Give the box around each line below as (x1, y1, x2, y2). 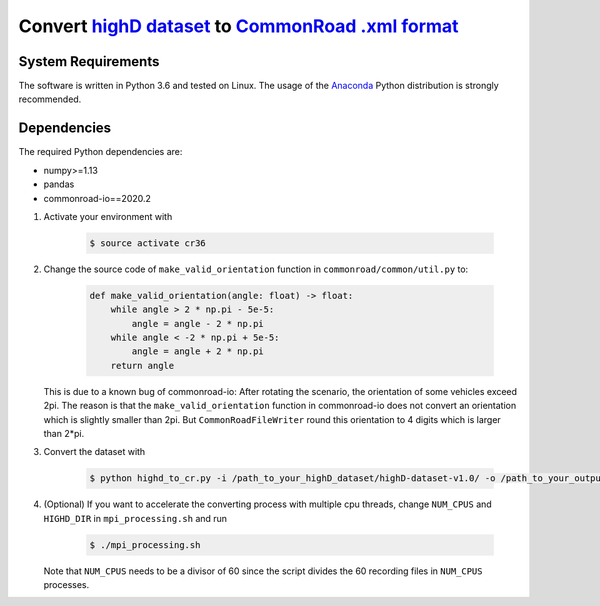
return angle (110, 360, 175, 371)
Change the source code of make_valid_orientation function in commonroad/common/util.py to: (43, 263, 469, 275)
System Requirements (18, 53, 160, 70)
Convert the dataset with (43, 446, 146, 458)
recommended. (18, 93, 82, 105)
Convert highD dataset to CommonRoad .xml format (18, 15, 459, 37)
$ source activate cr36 (89, 237, 207, 249)
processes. (43, 579, 90, 591)
